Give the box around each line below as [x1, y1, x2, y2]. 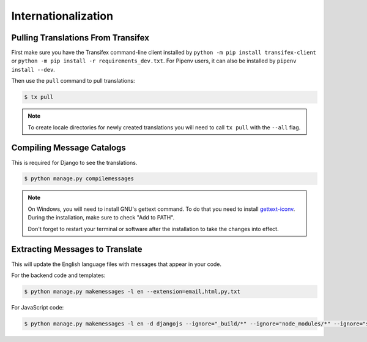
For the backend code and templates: [11, 272, 106, 279]
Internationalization [11, 9, 113, 23]
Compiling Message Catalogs [11, 143, 127, 153]
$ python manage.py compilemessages [24, 175, 135, 182]
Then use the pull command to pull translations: [11, 77, 135, 85]
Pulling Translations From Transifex [11, 32, 150, 43]
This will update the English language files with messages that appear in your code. [11, 260, 222, 268]
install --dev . [11, 66, 55, 73]
